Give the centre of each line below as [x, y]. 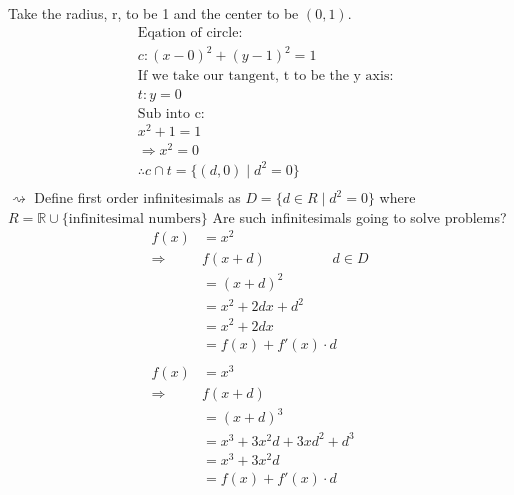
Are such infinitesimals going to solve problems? [359, 216]
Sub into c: [171, 114]
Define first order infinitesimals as [137, 197]
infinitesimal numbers [134, 218]
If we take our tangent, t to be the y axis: [265, 76]
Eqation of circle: [190, 32]
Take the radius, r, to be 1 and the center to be [153, 13]
